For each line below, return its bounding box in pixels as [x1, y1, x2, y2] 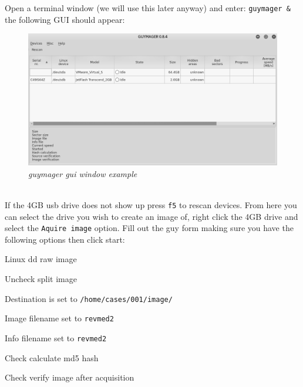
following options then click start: [5, 233, 125, 245]
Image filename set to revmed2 [5, 312, 114, 324]
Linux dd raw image [5, 253, 77, 265]
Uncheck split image [5, 272, 77, 284]
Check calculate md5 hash [5, 351, 99, 364]
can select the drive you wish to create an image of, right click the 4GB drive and [5, 210, 298, 222]
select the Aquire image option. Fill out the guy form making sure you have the [5, 222, 294, 234]
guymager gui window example [28, 167, 137, 179]
